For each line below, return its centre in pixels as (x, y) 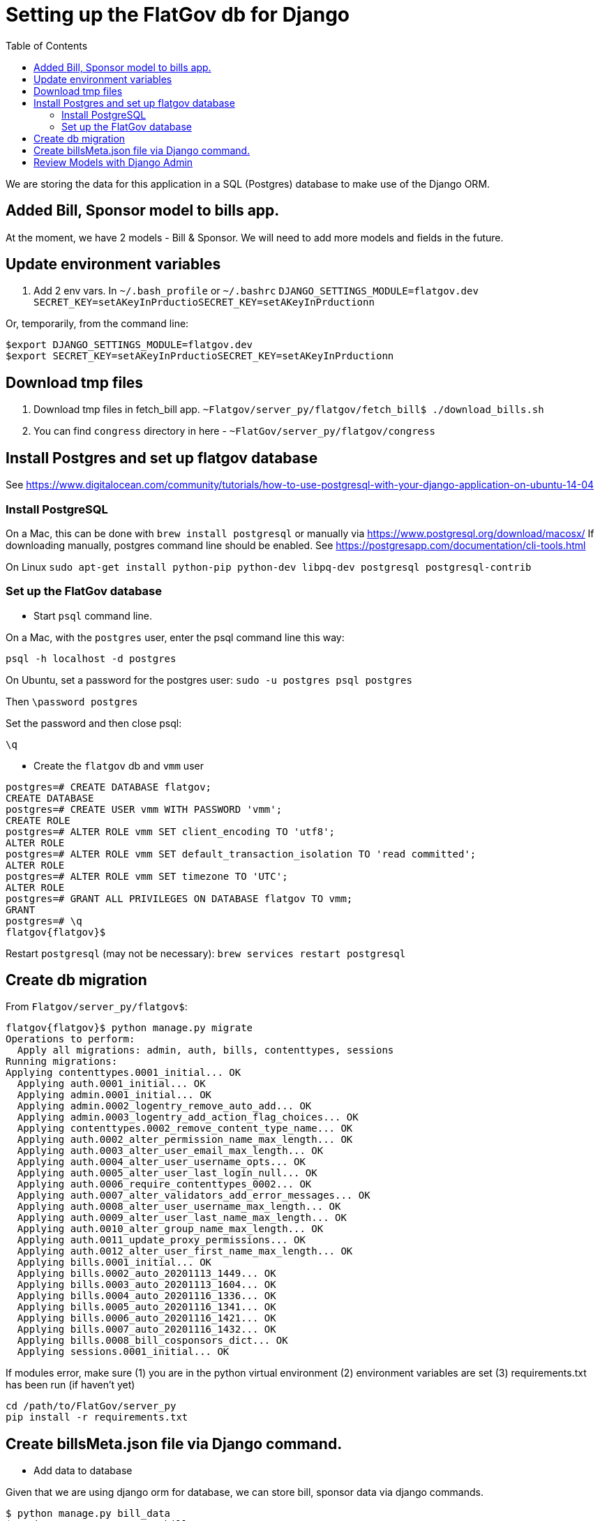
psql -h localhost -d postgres (91, 658)
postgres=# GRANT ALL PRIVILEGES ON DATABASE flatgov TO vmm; (179, 898)
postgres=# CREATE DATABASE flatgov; (109, 787)
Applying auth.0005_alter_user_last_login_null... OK (167, 1173)
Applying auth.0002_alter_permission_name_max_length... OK (185, 1140)
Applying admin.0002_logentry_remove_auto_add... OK (164, 1106)
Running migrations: (62, 1062)
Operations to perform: (70, 1039)
